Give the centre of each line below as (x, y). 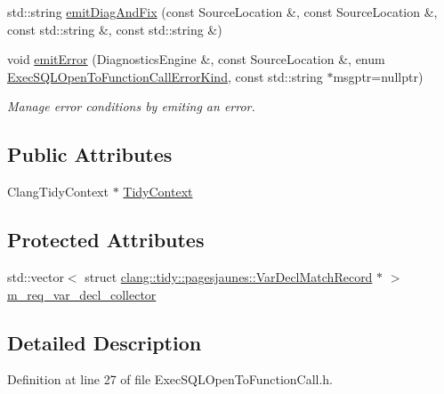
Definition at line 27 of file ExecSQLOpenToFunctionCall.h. (170, 379)
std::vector (36, 276)
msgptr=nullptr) (378, 76)
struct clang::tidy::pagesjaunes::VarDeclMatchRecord (229, 276)
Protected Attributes (106, 240)
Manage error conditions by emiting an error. (131, 106)
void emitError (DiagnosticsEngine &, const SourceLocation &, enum (196, 59)
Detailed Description (105, 342)
